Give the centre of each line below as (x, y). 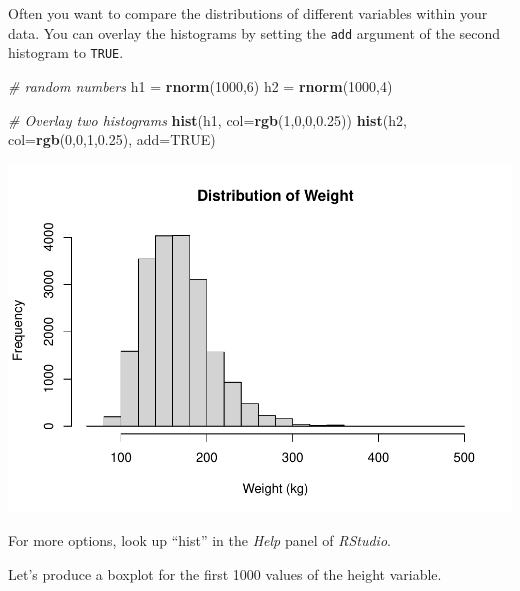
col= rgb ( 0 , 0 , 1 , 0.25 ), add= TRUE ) (112, 139)
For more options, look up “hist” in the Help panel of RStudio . (199, 540)
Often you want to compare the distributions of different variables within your (248, 13)
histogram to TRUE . (66, 52)
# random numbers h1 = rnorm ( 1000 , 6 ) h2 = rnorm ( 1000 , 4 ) (200, 85)
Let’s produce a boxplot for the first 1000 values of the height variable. (225, 573)
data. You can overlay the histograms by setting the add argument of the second (254, 32)
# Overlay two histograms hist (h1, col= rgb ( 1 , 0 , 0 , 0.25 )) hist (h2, (207, 119)
